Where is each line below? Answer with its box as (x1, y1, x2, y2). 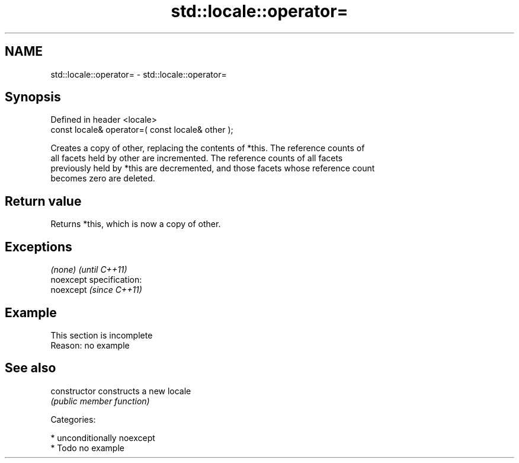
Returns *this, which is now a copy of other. (50, 219, 221, 229)
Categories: (50, 414, 96, 424)
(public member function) (50, 395, 150, 406)
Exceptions (5, 239, 72, 254)
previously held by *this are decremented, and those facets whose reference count (50, 163, 375, 174)
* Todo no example (50, 442, 124, 453)
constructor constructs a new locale (50, 385, 191, 396)
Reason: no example (50, 340, 130, 350)
